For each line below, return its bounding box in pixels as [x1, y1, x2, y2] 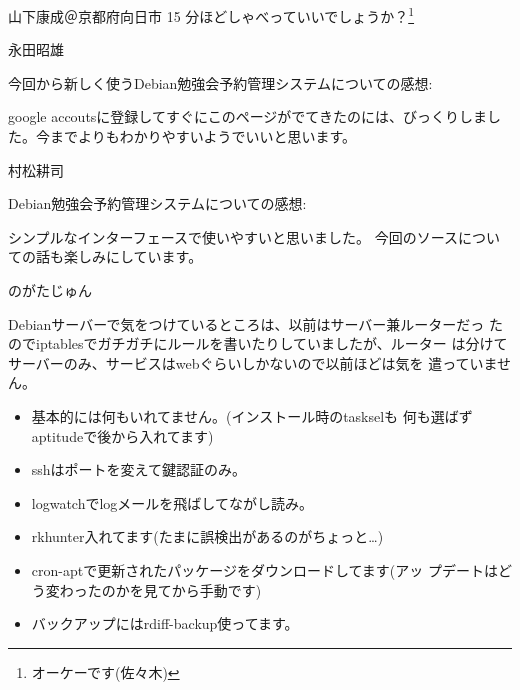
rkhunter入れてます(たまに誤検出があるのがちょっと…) [31, 526, 384, 547]
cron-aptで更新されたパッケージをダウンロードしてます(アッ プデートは [31, 559, 498, 580]
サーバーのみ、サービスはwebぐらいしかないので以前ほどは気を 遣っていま [8, 352, 498, 373]
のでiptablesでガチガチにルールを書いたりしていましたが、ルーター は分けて [8, 333, 508, 354]
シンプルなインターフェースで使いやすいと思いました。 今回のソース [8, 226, 459, 247]
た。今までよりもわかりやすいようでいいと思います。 [8, 126, 357, 147]
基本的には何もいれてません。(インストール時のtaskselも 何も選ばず [31, 405, 473, 426]
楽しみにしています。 [63, 246, 203, 267]
